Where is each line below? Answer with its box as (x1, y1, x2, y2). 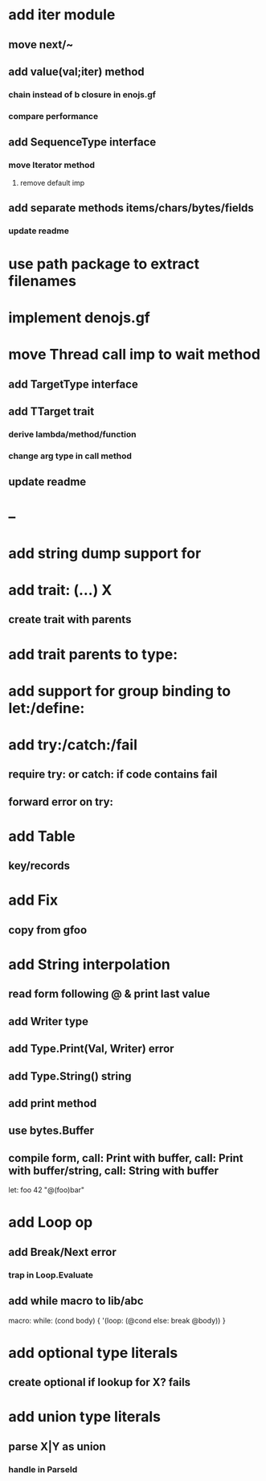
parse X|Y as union (8, 1439, 106, 1453)
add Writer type (8, 1015, 89, 1028)
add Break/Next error (8, 1245, 117, 1259)
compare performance (8, 110, 99, 121)
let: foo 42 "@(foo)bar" (8, 1185, 85, 1195)
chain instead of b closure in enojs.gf (8, 88, 157, 100)
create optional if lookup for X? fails (8, 1376, 191, 1389)
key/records (8, 859, 71, 873)
